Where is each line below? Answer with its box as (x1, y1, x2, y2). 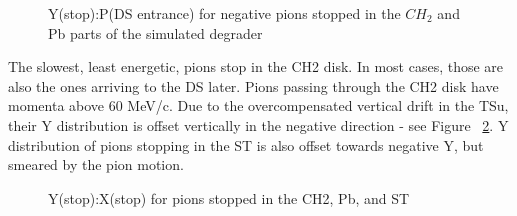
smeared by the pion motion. (8, 154, 184, 175)
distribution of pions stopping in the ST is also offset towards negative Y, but (8, 134, 484, 155)
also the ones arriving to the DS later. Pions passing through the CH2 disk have (8, 75, 499, 96)
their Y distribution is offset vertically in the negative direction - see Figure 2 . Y (8, 114, 509, 135)
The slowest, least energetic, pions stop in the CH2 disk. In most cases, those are (8, 56, 504, 77)
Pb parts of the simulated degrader (48, 22, 263, 43)
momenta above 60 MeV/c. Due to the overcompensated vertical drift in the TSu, (8, 95, 509, 116)
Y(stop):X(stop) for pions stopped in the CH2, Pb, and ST (48, 187, 410, 208)
